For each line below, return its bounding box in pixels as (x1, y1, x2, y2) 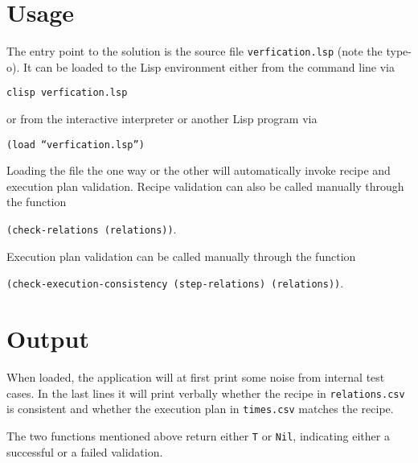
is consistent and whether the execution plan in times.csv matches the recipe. (6, 400, 394, 417)
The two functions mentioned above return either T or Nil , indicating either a (6, 428, 390, 444)
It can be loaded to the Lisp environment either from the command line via (23, 58, 395, 75)
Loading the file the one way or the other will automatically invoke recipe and (6, 162, 391, 179)
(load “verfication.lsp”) (6, 138, 145, 151)
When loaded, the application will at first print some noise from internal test (6, 369, 385, 386)
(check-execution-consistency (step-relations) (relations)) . (6, 275, 344, 291)
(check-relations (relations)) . (6, 221, 177, 238)
